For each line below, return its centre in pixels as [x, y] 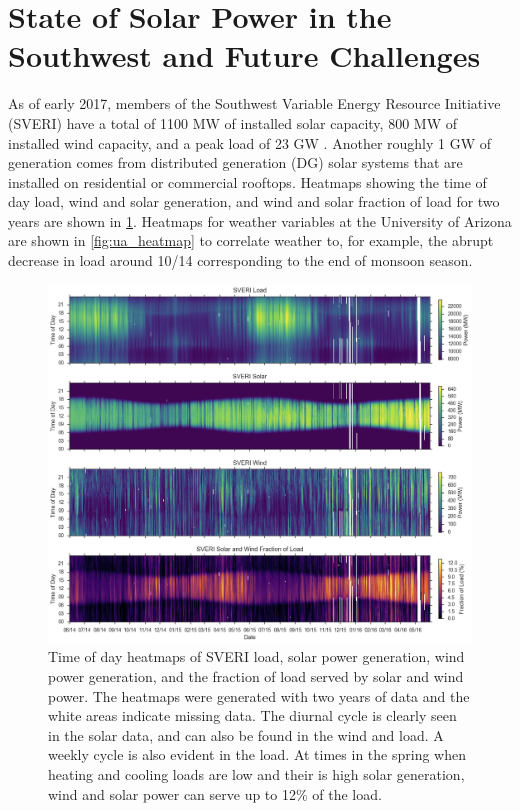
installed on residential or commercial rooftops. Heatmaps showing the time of [247, 181]
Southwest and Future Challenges [244, 55]
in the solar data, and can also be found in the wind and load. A [246, 734]
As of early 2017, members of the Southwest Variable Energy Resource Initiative [254, 103]
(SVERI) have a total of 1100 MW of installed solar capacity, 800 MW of [232, 122]
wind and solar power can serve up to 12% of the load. [215, 793]
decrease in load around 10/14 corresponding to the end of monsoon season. [240, 260]
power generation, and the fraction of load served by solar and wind [256, 676]
